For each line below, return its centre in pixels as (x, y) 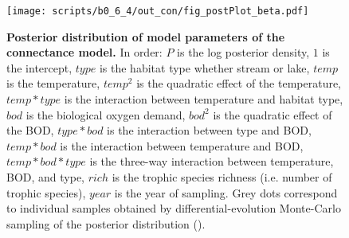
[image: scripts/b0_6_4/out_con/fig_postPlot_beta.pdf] (158, 11)
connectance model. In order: (84, 52)
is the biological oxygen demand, (106, 114)
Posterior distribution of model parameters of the (146, 36)
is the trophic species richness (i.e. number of (222, 177)
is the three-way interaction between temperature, (212, 161)
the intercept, (39, 67)
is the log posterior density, (243, 52)
